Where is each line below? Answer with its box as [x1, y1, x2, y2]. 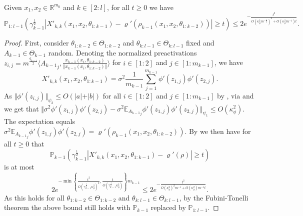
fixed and [186, 37, 214, 48]
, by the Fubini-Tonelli [179, 192, 248, 202]
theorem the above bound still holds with [4, 202, 130, 212]
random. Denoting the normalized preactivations [48, 47, 197, 57]
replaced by [150, 202, 186, 212]
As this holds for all [4, 192, 64, 202]
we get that [4, 103, 39, 113]
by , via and [217, 90, 254, 100]
